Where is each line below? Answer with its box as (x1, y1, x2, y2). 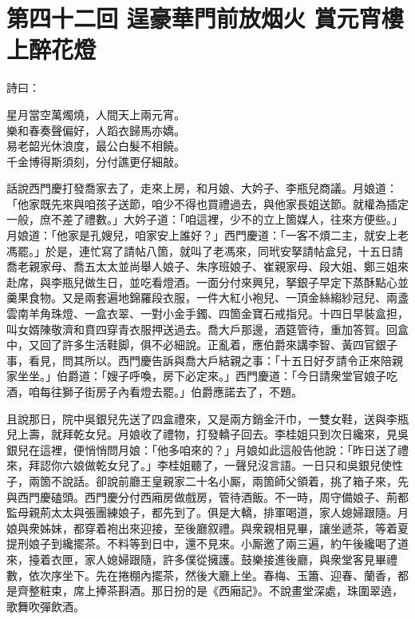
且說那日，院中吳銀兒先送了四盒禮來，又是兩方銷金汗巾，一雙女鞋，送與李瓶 (6, 410, 409, 427)
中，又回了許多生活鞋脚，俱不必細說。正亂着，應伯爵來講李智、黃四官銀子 (6, 336, 397, 353)
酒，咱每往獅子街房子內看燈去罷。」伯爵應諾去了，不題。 (6, 383, 302, 399)
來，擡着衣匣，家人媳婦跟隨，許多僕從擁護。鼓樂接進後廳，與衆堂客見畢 (6, 550, 386, 567)
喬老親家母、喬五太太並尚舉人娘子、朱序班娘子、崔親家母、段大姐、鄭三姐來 (6, 258, 409, 275)
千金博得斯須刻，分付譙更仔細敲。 (6, 153, 185, 169)
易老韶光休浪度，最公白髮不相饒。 (6, 137, 185, 154)
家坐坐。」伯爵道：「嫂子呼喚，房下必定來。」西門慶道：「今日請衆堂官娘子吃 (6, 367, 397, 384)
